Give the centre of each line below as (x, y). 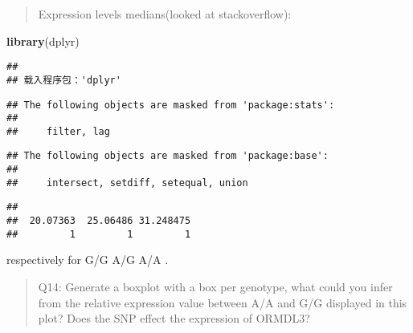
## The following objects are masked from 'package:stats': (171, 105)
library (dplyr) (43, 41)
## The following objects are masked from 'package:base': (168, 156)
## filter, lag (58, 131)
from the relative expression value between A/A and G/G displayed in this (223, 302)
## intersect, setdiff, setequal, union (127, 183)
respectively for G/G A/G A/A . (88, 260)
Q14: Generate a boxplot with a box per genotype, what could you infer (215, 286)
